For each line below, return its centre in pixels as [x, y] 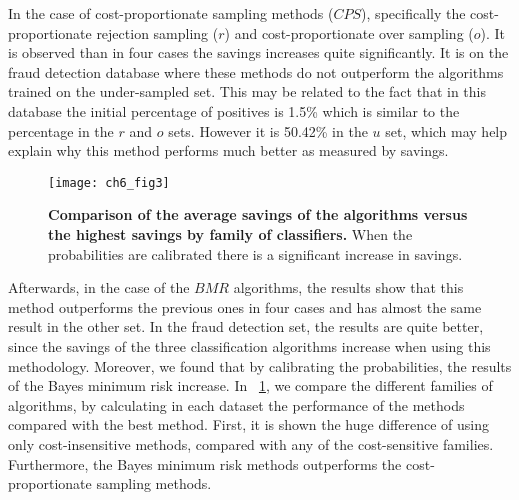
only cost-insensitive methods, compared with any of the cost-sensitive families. [251, 443]
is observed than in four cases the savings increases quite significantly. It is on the [258, 52]
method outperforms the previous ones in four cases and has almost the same [245, 306]
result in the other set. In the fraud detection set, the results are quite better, [246, 326]
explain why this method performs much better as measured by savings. [228, 150]
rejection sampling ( [157, 32]
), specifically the [413, 13]
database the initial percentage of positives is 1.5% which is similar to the [234, 110]
